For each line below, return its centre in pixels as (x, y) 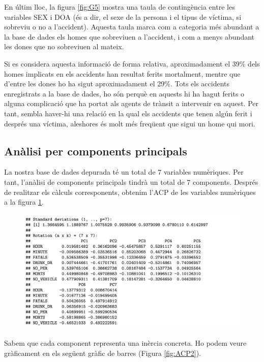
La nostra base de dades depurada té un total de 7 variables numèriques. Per (124, 172)
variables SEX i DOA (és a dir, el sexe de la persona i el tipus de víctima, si (123, 17)
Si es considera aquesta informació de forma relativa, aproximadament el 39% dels (132, 63)
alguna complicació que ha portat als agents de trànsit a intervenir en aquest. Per (131, 103)
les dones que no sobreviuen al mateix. (64, 46)
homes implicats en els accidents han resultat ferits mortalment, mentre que (122, 73)
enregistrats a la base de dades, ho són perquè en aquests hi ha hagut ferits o (124, 93)
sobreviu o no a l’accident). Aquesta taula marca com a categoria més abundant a (132, 27)
